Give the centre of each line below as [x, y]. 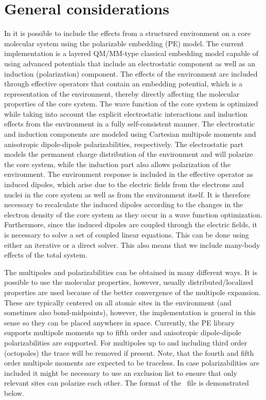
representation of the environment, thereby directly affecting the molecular [122, 93]
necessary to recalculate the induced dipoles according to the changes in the [124, 204]
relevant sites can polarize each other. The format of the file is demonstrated [127, 383]
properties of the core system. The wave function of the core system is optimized [131, 104]
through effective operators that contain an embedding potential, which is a [123, 84]
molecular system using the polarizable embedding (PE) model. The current [124, 43]
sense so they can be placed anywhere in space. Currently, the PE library [120, 322]
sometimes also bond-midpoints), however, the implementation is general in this [130, 312]
